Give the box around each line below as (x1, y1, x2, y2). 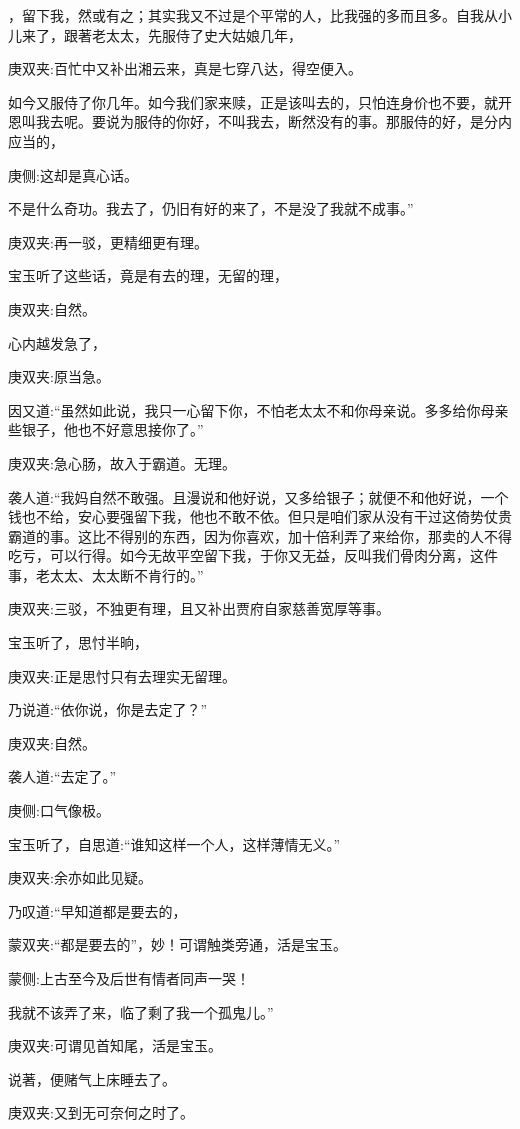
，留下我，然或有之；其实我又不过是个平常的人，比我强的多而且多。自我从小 (8, 5, 512, 25)
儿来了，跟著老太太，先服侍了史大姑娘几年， (8, 24, 302, 45)
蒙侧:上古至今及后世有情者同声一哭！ (8, 968, 250, 988)
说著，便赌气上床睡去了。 (8, 1068, 176, 1089)
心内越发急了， (8, 332, 106, 353)
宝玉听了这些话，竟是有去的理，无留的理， (8, 265, 288, 286)
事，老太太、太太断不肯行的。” (8, 564, 204, 585)
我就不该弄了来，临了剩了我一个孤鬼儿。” (8, 1001, 274, 1022)
